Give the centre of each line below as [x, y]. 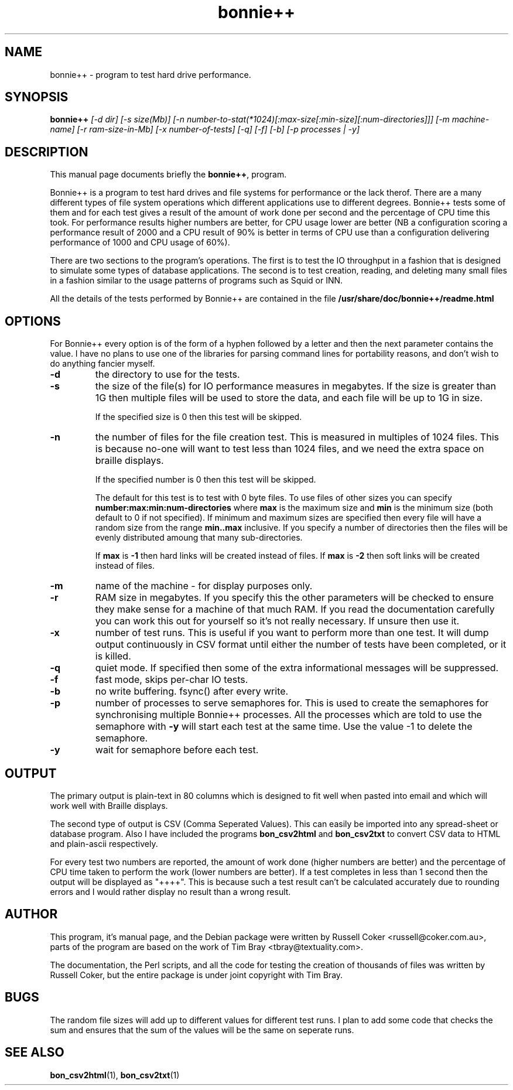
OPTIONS [33, 321]
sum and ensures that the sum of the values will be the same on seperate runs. [202, 1030]
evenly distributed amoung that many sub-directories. [199, 538]
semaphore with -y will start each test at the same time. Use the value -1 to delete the [284, 727]
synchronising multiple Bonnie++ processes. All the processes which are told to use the [288, 715]
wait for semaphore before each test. [177, 750]
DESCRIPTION [47, 152]
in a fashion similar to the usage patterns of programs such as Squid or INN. [196, 281]
